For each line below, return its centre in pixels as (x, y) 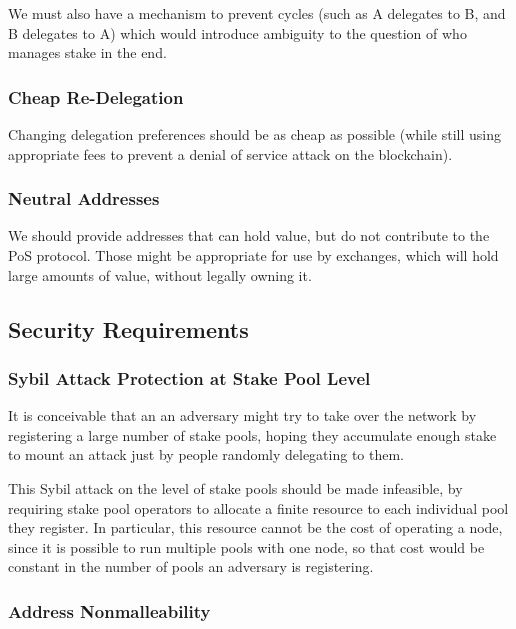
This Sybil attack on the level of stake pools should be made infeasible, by (235, 487)
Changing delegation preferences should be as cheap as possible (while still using (255, 134)
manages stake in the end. (87, 52)
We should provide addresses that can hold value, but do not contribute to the (249, 235)
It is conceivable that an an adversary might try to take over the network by (242, 415)
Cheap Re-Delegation (96, 96)
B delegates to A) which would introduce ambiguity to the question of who (237, 32)
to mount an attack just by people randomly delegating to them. (206, 454)
